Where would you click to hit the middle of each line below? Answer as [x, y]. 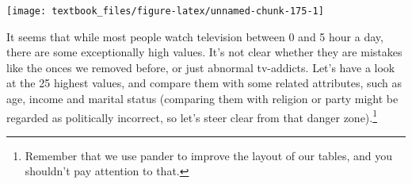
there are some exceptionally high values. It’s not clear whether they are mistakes [204, 52]
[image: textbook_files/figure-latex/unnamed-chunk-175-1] [165, 11]
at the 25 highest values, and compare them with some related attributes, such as [204, 83]
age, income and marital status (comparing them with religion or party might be [202, 99]
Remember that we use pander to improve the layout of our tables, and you [209, 155]
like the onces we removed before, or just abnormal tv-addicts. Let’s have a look [201, 67]
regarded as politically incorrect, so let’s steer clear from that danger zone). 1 [192, 116]
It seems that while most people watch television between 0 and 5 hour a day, [195, 36]
